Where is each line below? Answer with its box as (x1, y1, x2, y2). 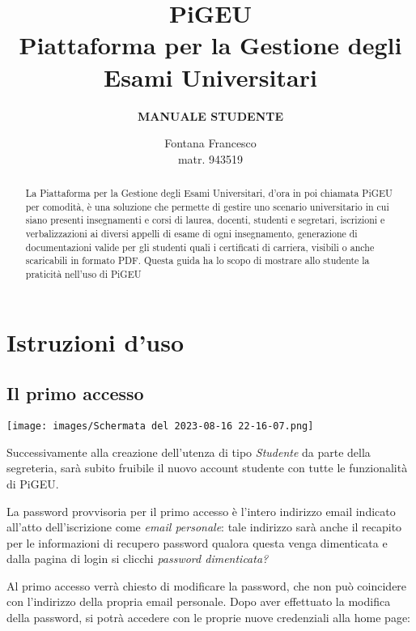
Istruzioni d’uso (6, 325, 185, 358)
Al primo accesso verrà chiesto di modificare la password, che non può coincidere (6, 577, 407, 594)
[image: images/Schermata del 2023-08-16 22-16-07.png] (6, 420, 314, 433)
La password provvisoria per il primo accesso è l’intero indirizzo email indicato (6, 502, 396, 519)
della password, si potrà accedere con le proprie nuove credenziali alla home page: (6, 609, 410, 626)
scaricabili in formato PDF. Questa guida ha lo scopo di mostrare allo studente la (25, 254, 370, 267)
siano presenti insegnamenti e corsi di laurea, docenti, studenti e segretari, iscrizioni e (25, 213, 385, 227)
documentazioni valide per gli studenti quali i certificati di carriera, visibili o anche (25, 240, 375, 254)
